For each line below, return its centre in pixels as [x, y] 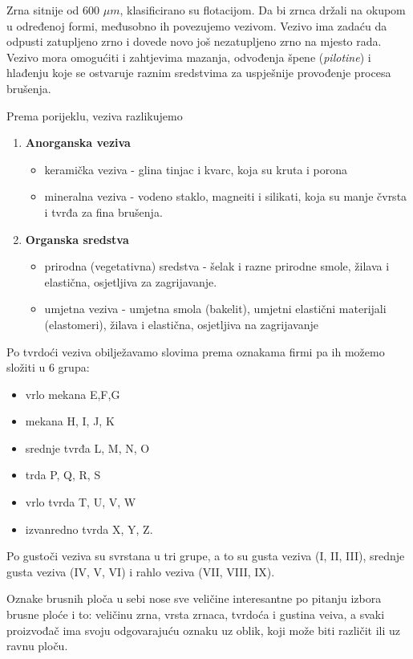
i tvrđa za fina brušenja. [103, 212]
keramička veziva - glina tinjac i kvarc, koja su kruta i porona [196, 169]
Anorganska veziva [78, 142]
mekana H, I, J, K [70, 421]
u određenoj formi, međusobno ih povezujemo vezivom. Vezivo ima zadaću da [197, 25]
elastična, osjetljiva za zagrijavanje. [131, 281]
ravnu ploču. [37, 646]
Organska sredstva [77, 239]
